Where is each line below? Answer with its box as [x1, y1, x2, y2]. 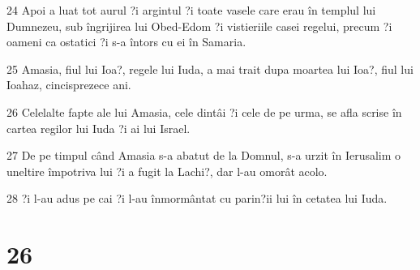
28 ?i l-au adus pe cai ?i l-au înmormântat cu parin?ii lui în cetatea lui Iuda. [6, 190, 388, 207]
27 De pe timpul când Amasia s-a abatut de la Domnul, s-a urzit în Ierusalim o [6, 147, 401, 164]
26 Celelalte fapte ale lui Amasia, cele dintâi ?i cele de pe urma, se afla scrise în [6, 103, 402, 120]
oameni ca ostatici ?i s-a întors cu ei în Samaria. [6, 33, 246, 50]
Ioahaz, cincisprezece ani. [6, 76, 131, 93]
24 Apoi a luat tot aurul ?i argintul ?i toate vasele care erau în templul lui [6, 2, 376, 18]
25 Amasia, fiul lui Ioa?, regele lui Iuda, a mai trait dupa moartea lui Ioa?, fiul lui [6, 60, 414, 77]
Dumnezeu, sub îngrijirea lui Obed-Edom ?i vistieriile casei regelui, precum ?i [6, 17, 392, 34]
